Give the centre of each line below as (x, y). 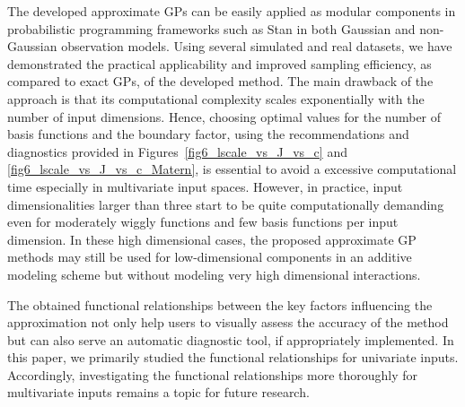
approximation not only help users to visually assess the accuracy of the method (228, 322)
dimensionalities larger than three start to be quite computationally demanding (226, 204)
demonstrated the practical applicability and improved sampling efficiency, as (219, 63)
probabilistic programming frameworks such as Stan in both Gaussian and (211, 28)
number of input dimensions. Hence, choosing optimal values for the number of (224, 116)
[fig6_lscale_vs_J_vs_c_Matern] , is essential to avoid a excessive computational (232, 169)
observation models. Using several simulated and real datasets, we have (257, 46)
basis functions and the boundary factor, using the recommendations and (208, 134)
